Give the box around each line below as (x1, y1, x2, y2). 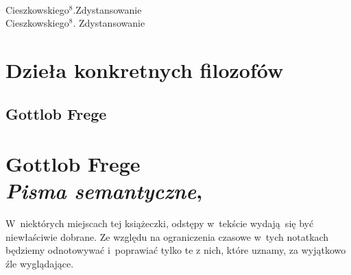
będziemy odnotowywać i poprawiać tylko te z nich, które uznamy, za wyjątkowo (5, 243, 346, 257)
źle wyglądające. (5, 257, 74, 271)
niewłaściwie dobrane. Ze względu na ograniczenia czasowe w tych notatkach (5, 229, 329, 244)
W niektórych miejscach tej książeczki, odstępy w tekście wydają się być (5, 216, 314, 231)
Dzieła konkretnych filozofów (5, 55, 284, 83)
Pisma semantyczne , (5, 176, 203, 205)
